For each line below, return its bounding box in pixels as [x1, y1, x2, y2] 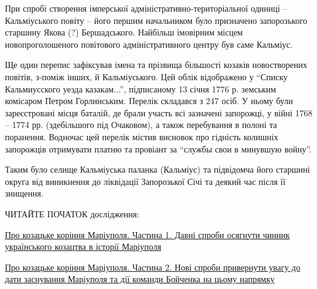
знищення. [5, 187, 44, 200]
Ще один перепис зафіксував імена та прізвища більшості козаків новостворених [5, 58, 308, 71]
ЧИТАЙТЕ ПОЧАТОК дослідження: [5, 207, 140, 220]
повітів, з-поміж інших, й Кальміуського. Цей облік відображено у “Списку [5, 70, 288, 83]
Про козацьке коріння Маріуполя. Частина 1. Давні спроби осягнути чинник [5, 228, 290, 241]
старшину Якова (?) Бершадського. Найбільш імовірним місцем [5, 26, 243, 39]
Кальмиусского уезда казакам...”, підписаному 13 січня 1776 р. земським [5, 82, 277, 95]
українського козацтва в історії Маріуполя [5, 240, 161, 253]
